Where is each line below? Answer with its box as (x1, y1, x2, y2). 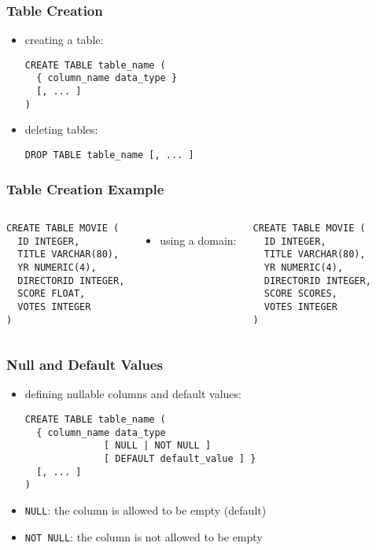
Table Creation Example (6, 179, 164, 198)
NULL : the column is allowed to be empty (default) (24, 501, 267, 518)
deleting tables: (24, 121, 98, 138)
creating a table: (24, 31, 104, 48)
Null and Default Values (6, 355, 163, 375)
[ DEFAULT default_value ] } (104, 452, 256, 464)
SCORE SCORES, (264, 288, 337, 300)
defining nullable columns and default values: (24, 386, 241, 402)
